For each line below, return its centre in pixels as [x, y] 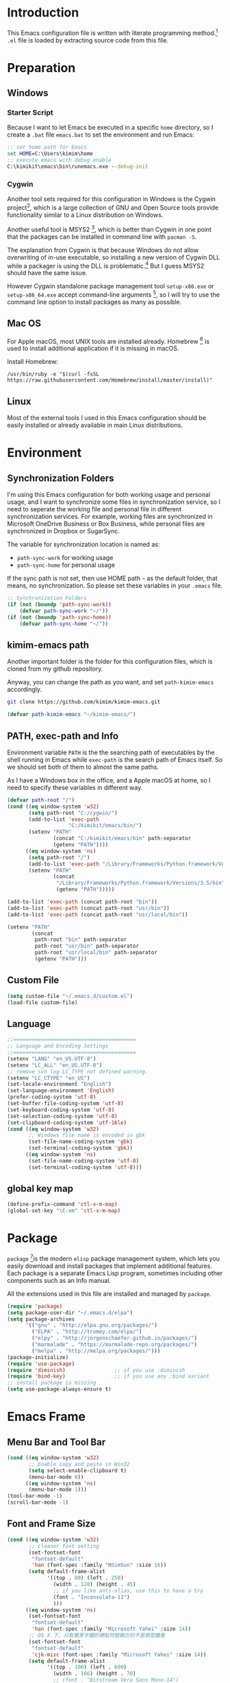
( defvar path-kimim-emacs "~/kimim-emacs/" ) [72, 715]
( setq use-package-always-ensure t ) [59, 1389]
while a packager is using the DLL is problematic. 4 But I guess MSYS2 [106, 265]
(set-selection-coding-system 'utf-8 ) [62, 1116]
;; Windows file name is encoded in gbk [87, 1135]
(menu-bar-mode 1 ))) [58, 1490]
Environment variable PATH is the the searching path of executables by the [111, 752]
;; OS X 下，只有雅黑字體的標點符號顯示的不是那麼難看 [97, 1636]
